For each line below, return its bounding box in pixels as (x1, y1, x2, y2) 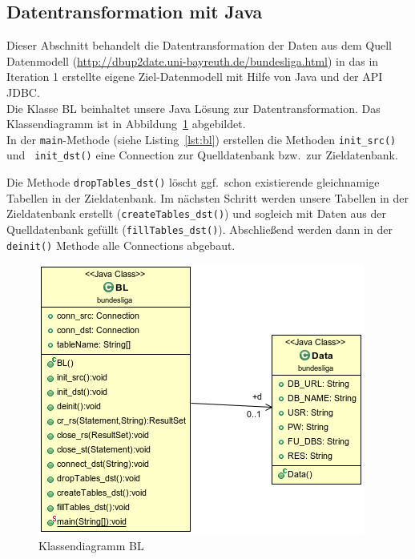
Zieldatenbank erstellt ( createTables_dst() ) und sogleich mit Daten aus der (6, 205, 386, 222)
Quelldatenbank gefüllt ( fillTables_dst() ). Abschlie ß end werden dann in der (6, 220, 393, 237)
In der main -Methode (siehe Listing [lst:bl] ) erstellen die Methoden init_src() (6, 131, 397, 147)
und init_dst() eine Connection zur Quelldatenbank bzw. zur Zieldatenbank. (6, 147, 398, 163)
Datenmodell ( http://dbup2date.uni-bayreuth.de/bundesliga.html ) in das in (6, 52, 379, 69)
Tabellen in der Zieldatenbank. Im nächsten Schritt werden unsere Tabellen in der (6, 189, 409, 206)
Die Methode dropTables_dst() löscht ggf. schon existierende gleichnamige (6, 174, 380, 191)
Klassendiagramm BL (38, 537, 144, 553)
